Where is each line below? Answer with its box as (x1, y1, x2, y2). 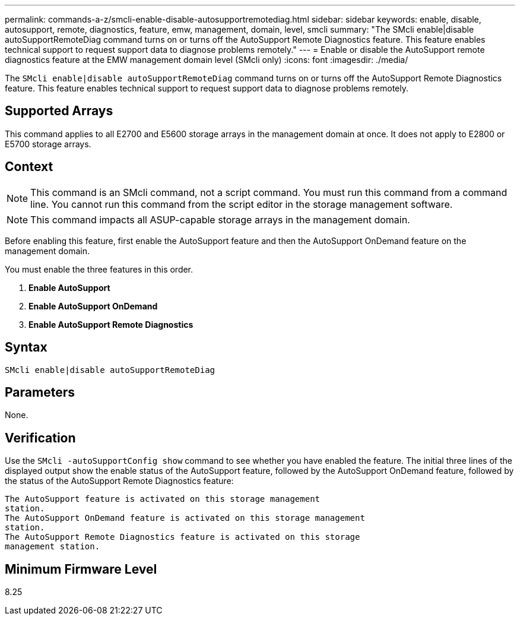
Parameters (5, 384, 75, 400)
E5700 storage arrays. (5, 138, 91, 149)
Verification (5, 430, 76, 445)
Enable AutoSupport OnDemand (28, 300, 158, 311)
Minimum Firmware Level (5, 561, 157, 577)
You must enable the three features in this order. (5, 264, 194, 274)
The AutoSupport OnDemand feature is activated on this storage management (5, 513, 365, 523)
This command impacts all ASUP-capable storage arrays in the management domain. (30, 213, 410, 226)
